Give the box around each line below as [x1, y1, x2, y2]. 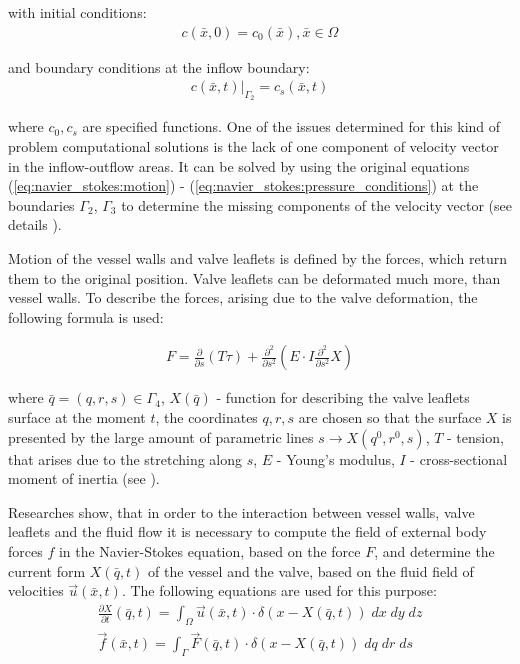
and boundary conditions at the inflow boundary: [8, 56, 310, 77]
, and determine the [374, 540, 495, 561]
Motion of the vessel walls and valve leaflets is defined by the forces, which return [8, 248, 508, 269]
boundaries [8, 194, 75, 215]
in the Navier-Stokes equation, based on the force [58, 540, 361, 561]
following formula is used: [8, 306, 164, 327]
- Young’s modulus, [276, 448, 395, 469]
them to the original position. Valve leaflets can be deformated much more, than [8, 267, 501, 288]
